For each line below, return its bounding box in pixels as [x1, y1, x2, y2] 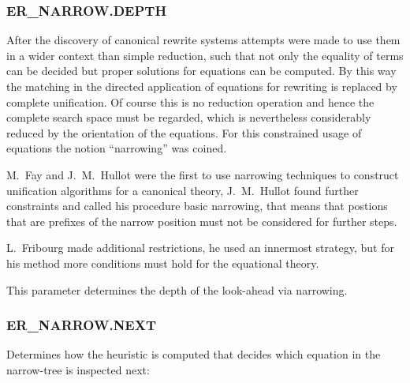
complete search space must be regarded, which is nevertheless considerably [6, 109, 371, 126]
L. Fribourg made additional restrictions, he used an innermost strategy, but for [6, 239, 394, 256]
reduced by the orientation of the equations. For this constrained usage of [6, 124, 362, 141]
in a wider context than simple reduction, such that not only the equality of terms [6, 47, 404, 63]
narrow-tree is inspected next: [6, 361, 150, 377]
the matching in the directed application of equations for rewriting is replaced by [6, 78, 397, 94]
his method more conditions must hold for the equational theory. [6, 254, 319, 271]
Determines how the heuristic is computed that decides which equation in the [6, 346, 381, 362]
